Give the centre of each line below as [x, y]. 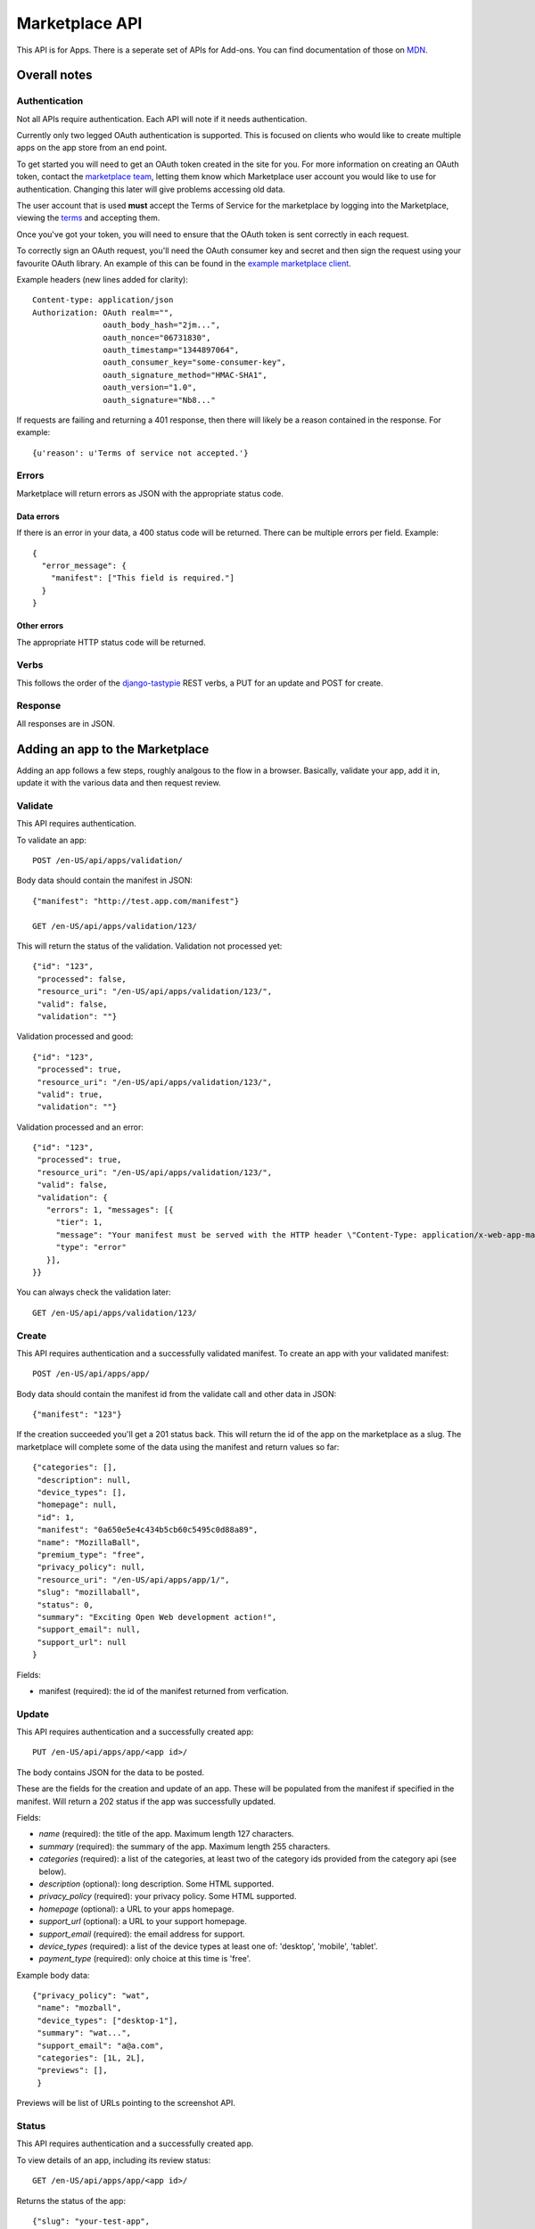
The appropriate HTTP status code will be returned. [111, 642]
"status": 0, [65, 1604]
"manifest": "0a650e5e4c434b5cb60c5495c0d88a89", [148, 1530]
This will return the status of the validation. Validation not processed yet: [149, 946]
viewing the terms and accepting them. [88, 218]
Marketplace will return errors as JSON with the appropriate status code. [150, 493]
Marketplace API [79, 23]
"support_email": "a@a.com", [101, 2045]
